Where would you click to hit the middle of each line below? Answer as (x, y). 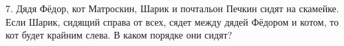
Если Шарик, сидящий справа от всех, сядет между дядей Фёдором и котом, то (172, 21)
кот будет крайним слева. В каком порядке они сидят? (119, 35)
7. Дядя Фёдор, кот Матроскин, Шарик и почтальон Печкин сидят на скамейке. (172, 8)
